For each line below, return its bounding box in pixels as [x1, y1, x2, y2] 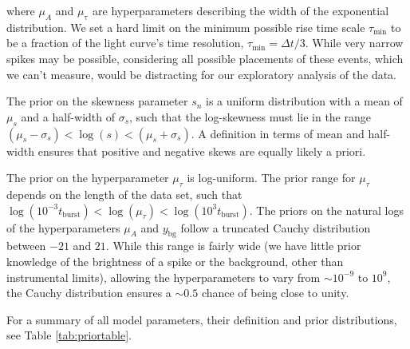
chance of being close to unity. [201, 284, 349, 301]
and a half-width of [21, 108, 115, 125]
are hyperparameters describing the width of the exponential [93, 2, 389, 18]
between [6, 237, 46, 254]
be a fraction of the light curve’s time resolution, [6, 34, 244, 51]
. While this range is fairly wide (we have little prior [105, 237, 361, 254]
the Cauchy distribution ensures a [6, 284, 171, 301]
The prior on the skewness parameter [6, 93, 188, 109]
